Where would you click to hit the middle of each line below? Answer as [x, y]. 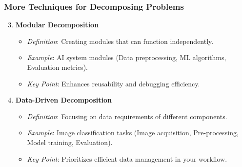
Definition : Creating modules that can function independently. [120, 41]
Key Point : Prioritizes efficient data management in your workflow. [127, 158]
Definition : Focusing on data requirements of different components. [127, 116]
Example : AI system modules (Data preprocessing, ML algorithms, [127, 57]
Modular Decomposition [57, 25]
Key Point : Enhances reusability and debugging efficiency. [113, 83]
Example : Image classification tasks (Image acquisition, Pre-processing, [133, 133]
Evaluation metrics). [57, 67]
